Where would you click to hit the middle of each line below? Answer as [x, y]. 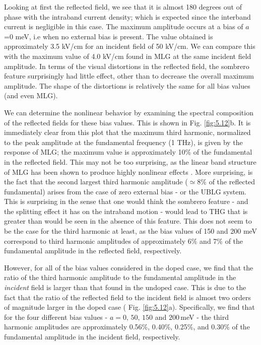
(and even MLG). [31, 95]
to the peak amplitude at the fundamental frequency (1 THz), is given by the [123, 142]
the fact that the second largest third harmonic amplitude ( [96, 182]
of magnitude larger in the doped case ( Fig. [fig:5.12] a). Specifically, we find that [129, 307]
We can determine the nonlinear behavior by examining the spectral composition [129, 112]
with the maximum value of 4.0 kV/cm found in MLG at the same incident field [128, 56]
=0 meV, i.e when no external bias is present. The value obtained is [109, 36]
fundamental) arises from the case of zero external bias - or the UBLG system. [125, 191]
